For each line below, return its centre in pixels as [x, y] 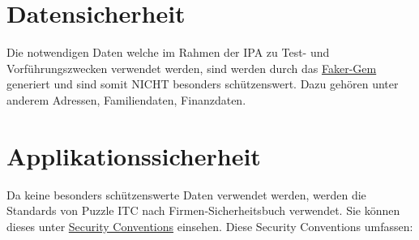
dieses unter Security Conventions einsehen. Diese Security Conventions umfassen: [210, 226]
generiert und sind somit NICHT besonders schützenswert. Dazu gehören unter [203, 84]
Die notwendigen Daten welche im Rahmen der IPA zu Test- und [168, 52]
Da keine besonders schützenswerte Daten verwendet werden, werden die [186, 194]
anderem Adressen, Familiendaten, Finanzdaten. [126, 99]
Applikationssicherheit [134, 155]
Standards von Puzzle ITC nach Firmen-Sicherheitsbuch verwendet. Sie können [203, 210]
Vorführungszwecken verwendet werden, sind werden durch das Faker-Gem [192, 68]
